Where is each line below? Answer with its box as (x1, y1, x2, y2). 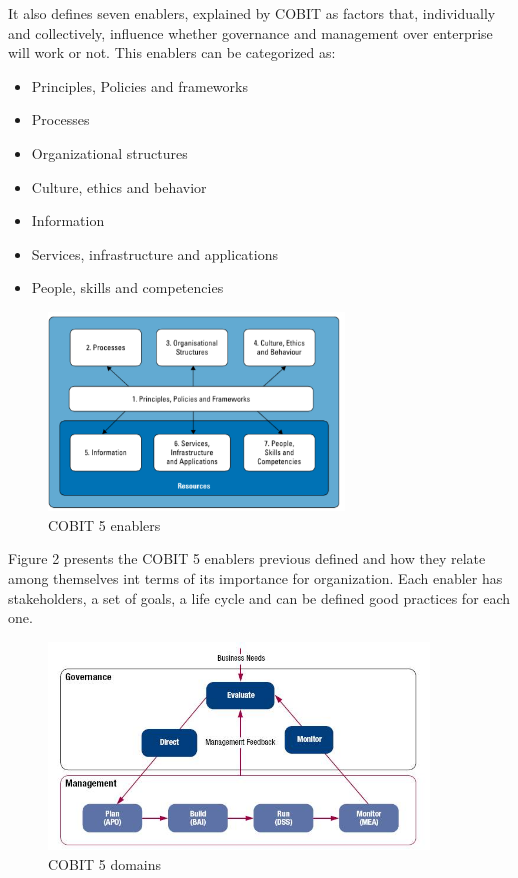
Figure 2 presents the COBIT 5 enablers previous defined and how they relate (8, 548, 486, 569)
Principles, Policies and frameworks (31, 75, 248, 96)
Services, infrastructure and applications (31, 243, 278, 264)
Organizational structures (31, 142, 188, 163)
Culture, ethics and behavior (31, 176, 207, 197)
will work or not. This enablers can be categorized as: (8, 42, 336, 63)
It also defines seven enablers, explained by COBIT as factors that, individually (8, 3, 496, 23)
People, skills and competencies (31, 277, 224, 298)
